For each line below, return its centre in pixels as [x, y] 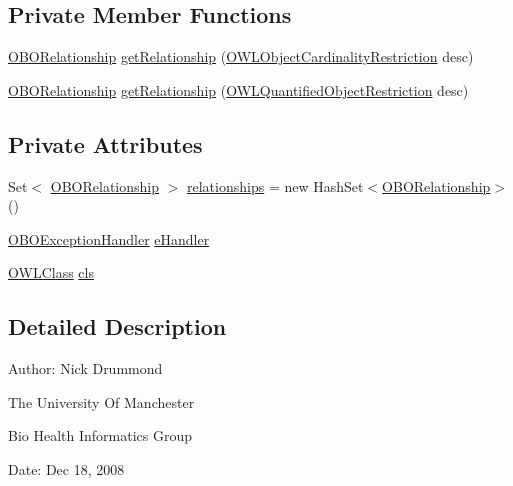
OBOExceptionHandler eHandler [109, 238]
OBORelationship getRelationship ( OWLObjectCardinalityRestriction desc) [241, 56]
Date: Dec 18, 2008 [66, 468]
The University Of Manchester [101, 401]
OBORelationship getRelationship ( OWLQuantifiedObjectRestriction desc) [238, 89]
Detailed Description [117, 326]
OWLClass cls [51, 272]
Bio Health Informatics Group [100, 435]
